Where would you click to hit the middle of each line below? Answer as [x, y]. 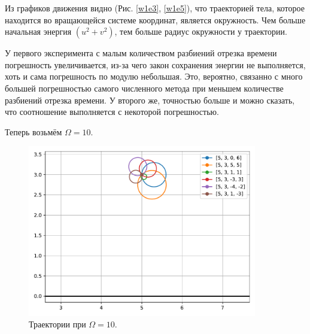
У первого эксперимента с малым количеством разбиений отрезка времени [141, 53]
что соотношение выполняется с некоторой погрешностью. [112, 112]
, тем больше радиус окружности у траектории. [201, 31]
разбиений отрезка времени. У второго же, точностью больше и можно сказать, [150, 100]
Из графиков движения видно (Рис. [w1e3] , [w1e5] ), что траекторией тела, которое [155, 8]
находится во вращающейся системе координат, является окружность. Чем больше [155, 19]
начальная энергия [38, 31]
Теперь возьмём [34, 131]
